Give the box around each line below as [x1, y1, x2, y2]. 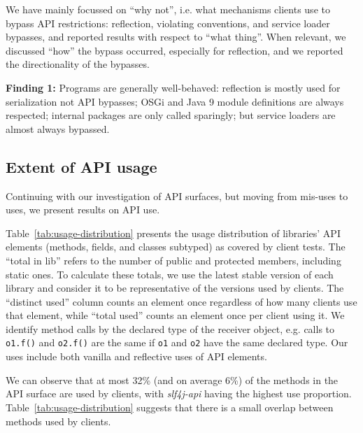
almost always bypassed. [6, 121, 110, 136]
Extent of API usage [6, 155, 157, 177]
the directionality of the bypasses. [6, 57, 150, 71]
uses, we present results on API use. [6, 202, 160, 217]
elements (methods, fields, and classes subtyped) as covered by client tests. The [6, 239, 346, 254]
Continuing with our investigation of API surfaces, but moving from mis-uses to [6, 188, 348, 203]
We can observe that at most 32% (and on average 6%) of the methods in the [6, 372, 339, 387]
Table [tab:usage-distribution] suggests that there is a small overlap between [6, 399, 334, 414]
